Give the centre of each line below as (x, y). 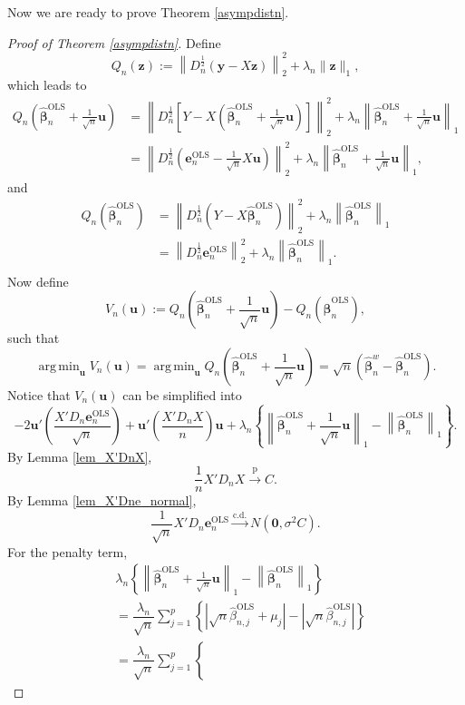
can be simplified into (182, 395)
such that (34, 338)
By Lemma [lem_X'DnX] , (80, 456)
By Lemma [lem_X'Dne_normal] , (102, 500)
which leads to (47, 85)
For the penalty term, (68, 551)
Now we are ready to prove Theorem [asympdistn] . (148, 12)
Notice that (39, 395)
